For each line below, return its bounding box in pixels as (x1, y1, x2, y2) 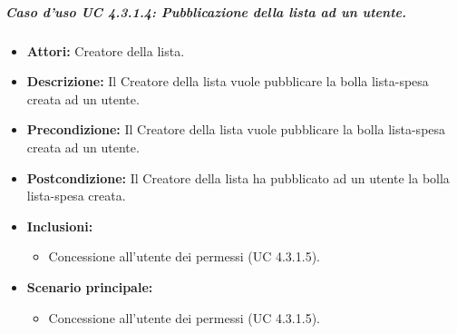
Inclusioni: (26, 216, 93, 235)
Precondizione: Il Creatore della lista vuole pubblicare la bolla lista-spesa (26, 120, 446, 139)
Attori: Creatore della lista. (26, 41, 185, 60)
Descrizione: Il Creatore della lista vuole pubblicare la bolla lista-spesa (26, 72, 429, 91)
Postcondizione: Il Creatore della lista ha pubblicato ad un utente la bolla (26, 168, 450, 187)
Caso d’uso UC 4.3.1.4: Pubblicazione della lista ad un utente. (5, 2, 406, 21)
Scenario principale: (26, 277, 153, 296)
